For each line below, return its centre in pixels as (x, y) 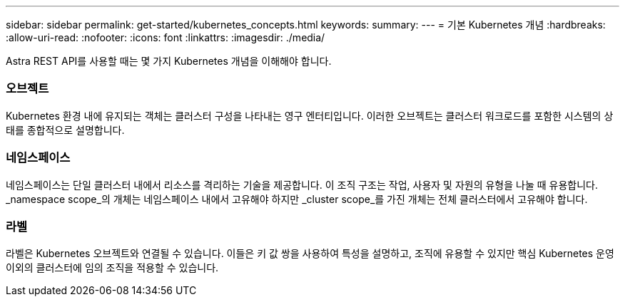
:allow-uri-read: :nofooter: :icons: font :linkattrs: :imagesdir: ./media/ (166, 37)
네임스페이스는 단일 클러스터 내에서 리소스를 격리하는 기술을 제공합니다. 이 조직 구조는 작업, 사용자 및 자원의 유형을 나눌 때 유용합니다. (302, 184)
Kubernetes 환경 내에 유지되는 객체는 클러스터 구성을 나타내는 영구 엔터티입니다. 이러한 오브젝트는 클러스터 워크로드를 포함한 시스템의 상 (310, 115)
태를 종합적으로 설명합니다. (65, 130)
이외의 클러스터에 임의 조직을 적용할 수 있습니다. (112, 268)
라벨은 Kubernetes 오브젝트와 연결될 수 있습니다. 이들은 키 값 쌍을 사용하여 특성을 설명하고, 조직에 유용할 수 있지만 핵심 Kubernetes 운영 (310, 254)
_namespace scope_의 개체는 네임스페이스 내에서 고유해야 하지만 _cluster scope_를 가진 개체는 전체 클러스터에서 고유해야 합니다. (297, 199)
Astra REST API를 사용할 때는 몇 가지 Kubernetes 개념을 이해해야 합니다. (169, 61)
